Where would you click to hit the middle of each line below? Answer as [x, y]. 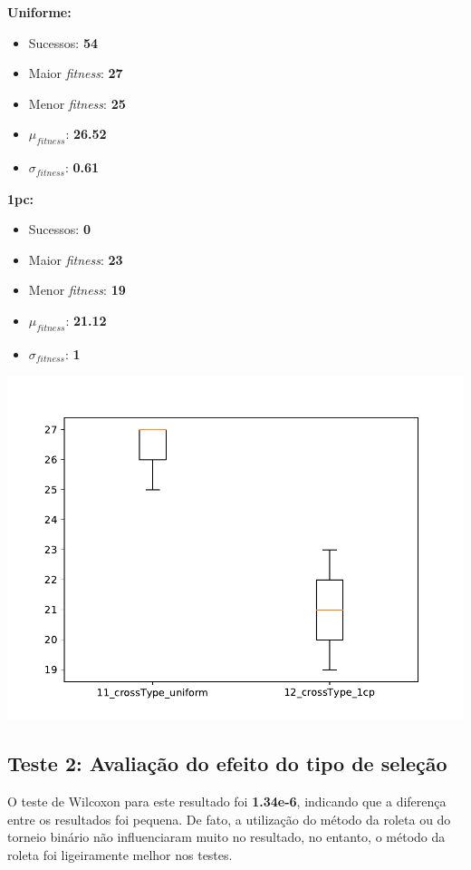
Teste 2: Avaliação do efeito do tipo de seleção [227, 763]
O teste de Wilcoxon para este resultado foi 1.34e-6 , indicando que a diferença [227, 802]
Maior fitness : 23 [76, 259]
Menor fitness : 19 [77, 290]
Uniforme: [39, 12]
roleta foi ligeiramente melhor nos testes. [120, 854]
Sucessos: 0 [59, 229]
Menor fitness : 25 [77, 103]
